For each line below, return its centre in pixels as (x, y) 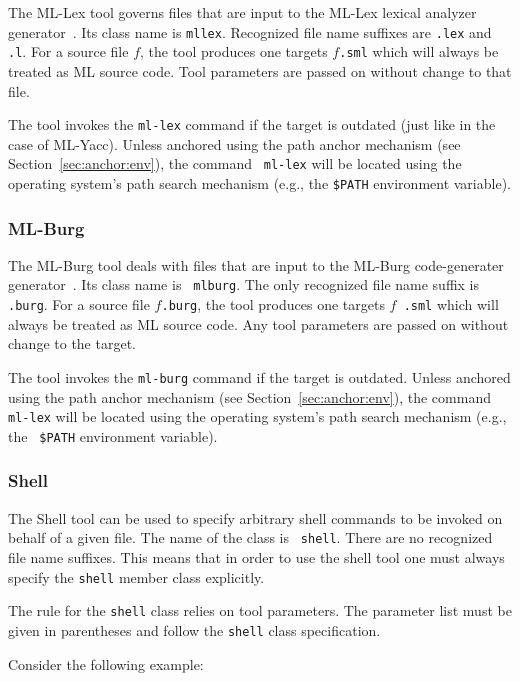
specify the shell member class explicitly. (136, 576)
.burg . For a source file (79, 304)
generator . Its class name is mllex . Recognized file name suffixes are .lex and (250, 31)
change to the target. (72, 343)
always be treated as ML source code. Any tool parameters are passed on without (258, 323)
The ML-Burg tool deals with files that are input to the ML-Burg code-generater (256, 264)
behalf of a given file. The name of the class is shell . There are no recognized (250, 537)
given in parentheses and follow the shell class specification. (194, 629)
